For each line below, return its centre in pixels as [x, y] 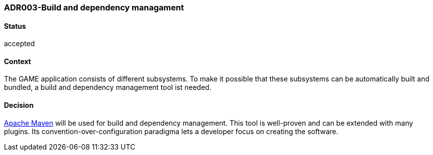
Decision [19, 105]
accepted [19, 44]
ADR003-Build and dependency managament [94, 7]
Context [18, 61]
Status [15, 26]
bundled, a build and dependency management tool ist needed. [108, 87]
